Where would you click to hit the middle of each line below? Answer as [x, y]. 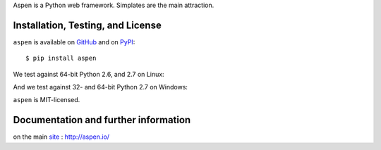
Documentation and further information [102, 120]
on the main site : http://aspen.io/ [61, 137]
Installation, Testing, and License [87, 25]
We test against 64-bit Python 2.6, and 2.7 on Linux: [89, 74]
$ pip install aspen [61, 58]
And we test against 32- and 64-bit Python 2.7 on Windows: [101, 87]
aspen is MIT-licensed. [47, 100]
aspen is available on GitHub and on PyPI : [74, 42]
